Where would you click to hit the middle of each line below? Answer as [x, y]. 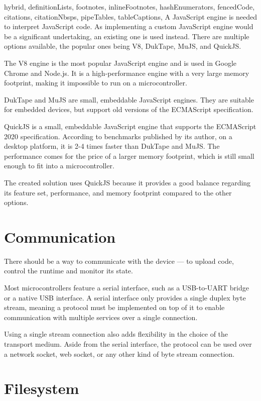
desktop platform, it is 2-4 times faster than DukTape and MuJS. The [112, 146]
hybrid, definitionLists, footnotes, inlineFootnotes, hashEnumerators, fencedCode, [129, 7]
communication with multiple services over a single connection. [101, 317]
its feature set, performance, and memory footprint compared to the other [118, 192]
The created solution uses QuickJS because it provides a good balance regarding [127, 182]
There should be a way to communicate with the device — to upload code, [119, 261]
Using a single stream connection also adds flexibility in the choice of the [116, 334]
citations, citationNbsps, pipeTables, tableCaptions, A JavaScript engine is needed [130, 16]
